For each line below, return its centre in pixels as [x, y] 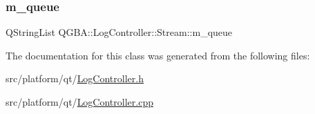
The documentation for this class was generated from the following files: [158, 55]
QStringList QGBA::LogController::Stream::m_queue [119, 32]
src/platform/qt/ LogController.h [75, 78]
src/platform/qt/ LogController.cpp [79, 102]
